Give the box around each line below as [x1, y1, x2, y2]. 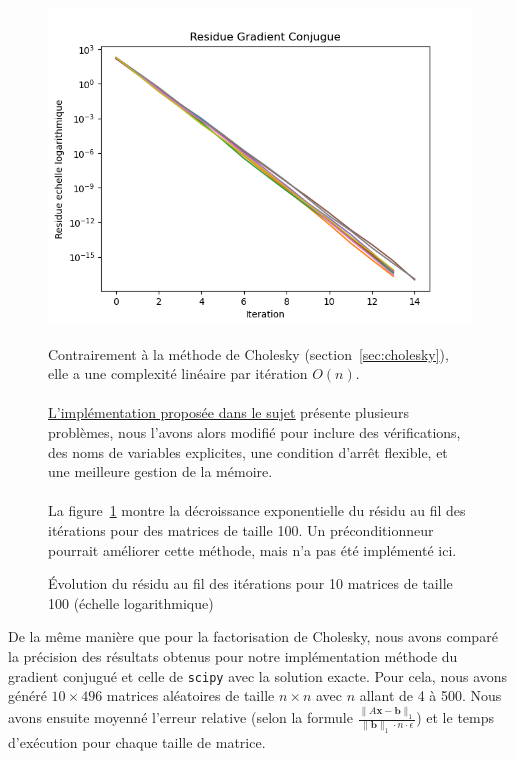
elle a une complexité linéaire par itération [48, 363, 308, 384]
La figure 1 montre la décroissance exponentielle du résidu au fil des [48, 500, 466, 521]
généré [8, 685, 47, 706]
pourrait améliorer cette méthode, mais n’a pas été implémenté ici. [48, 539, 457, 560]
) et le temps [416, 707, 495, 728]
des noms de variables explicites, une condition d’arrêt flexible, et [48, 441, 448, 462]
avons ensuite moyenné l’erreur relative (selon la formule [8, 707, 353, 728]
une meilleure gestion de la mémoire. [48, 461, 273, 482]
